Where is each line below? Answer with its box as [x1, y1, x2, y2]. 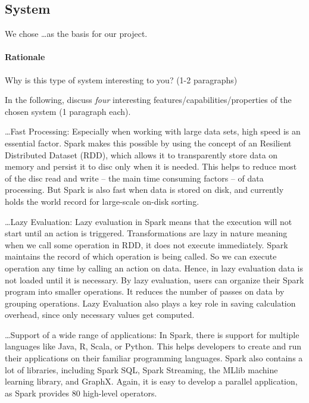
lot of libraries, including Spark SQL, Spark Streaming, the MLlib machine [5, 363, 278, 376]
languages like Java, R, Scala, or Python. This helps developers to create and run [5, 340, 302, 352]
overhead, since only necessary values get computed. [5, 308, 195, 321]
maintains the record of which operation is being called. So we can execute [5, 250, 277, 263]
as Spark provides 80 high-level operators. [5, 386, 157, 399]
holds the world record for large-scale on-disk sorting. [5, 195, 199, 207]
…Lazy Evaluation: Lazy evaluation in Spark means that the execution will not [5, 215, 292, 227]
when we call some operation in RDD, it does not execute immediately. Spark [5, 238, 288, 251]
